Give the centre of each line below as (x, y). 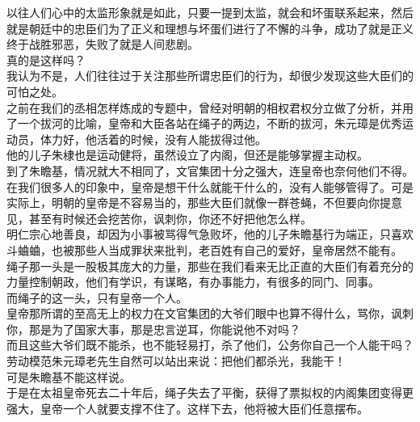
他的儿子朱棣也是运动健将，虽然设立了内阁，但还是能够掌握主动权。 (187, 155)
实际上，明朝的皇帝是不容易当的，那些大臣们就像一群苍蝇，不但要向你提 (199, 203)
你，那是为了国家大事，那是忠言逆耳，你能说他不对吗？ (153, 329)
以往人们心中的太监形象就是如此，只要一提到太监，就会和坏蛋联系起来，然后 (210, 12)
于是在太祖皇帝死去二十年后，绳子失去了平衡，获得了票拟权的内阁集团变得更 (210, 392)
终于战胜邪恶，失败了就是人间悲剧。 (103, 44)
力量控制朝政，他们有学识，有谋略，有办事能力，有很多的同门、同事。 (193, 282)
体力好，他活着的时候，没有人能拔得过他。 (153, 139)
